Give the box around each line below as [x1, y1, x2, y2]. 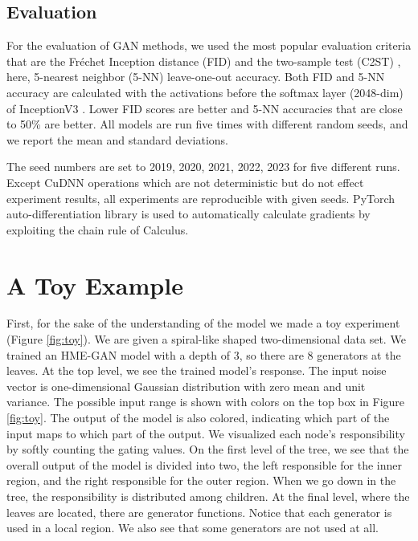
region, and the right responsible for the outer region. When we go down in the [6, 472, 396, 489]
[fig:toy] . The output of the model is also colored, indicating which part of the [6, 409, 390, 426]
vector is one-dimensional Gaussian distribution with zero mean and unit [6, 377, 366, 394]
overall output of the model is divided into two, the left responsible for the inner [6, 456, 402, 473]
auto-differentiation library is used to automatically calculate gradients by [6, 205, 371, 222]
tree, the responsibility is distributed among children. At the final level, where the [6, 487, 410, 504]
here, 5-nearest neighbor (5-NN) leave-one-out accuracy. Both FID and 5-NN [6, 68, 385, 85]
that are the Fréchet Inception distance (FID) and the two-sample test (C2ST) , [6, 52, 401, 69]
